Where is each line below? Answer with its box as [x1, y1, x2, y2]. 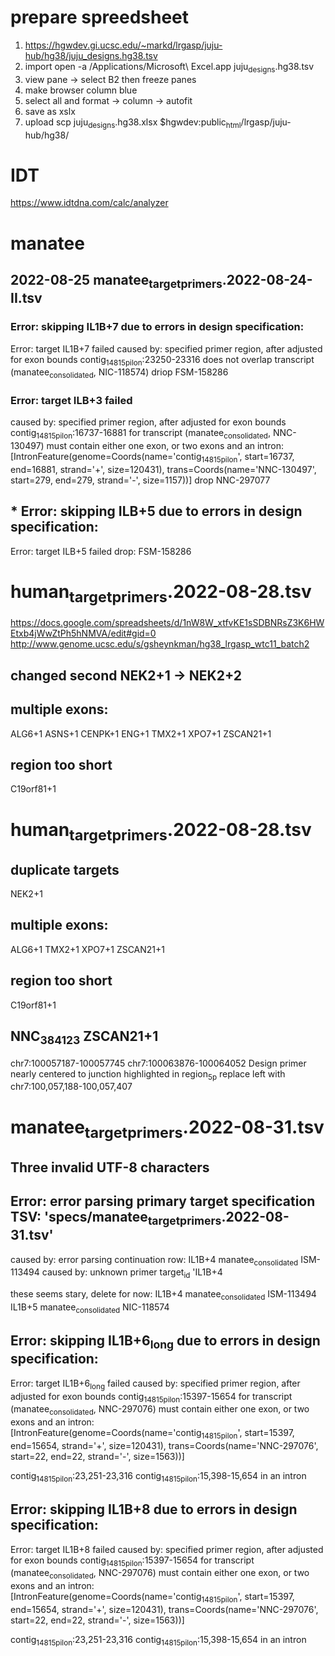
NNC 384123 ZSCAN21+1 [10, 1027, 159, 1048]
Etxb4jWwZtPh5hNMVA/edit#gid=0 [10, 627, 157, 640]
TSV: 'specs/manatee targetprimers [10, 1208, 222, 1228]
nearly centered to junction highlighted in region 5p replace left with [10, 1067, 286, 1082]
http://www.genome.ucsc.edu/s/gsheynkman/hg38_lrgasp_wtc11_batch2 [10, 638, 310, 650]
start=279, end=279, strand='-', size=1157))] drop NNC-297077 [10, 474, 271, 486]
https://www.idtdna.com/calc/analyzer [10, 197, 169, 209]
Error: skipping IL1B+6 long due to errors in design [10, 1332, 321, 1352]
